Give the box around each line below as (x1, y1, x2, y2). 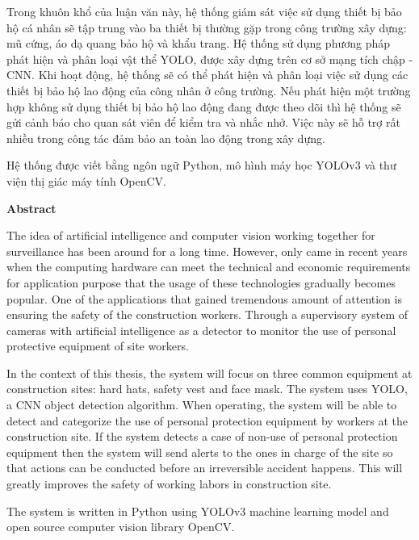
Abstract (6, 199, 57, 216)
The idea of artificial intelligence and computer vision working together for (6, 227, 375, 244)
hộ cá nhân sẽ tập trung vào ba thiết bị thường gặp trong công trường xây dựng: (6, 19, 407, 36)
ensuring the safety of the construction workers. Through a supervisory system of (6, 306, 409, 323)
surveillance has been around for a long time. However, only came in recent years (6, 242, 408, 259)
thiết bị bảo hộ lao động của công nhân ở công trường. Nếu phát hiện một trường (6, 82, 411, 98)
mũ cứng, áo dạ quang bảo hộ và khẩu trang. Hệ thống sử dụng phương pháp (6, 35, 391, 52)
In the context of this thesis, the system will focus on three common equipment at (6, 364, 413, 381)
